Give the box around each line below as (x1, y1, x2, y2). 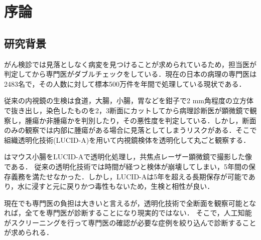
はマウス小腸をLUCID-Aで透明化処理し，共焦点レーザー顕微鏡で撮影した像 (4, 151, 252, 162)
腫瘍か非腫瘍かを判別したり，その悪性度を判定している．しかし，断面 (25, 115, 256, 125)
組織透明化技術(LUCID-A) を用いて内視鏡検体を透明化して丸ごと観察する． (4, 134, 250, 145)
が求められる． (4, 227, 53, 237)
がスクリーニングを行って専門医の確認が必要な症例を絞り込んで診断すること (4, 217, 256, 227)
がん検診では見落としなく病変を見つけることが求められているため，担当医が (4, 59, 256, 69)
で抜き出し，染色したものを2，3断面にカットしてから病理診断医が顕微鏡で (4, 105, 250, 115)
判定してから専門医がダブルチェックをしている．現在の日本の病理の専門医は (4, 69, 257, 79)
